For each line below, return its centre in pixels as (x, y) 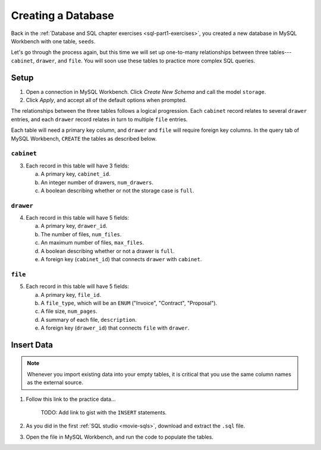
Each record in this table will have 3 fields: (78, 166)
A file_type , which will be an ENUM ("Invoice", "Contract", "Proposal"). (129, 303)
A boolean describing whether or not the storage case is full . (117, 191)
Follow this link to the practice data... (71, 399)
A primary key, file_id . (71, 294)
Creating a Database (62, 15)
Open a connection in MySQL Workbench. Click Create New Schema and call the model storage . (146, 91)
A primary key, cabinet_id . (76, 174)
